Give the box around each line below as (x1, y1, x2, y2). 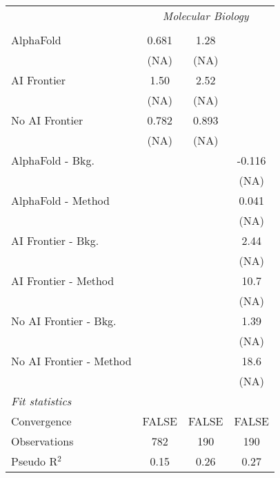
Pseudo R (11, 453, 58, 469)
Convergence (11, 413, 72, 429)
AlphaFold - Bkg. (11, 152, 94, 168)
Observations (11, 433, 74, 449)
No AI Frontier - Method (11, 353, 132, 369)
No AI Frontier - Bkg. (11, 313, 117, 329)
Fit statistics (11, 393, 72, 409)
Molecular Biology (162, 8, 249, 24)
